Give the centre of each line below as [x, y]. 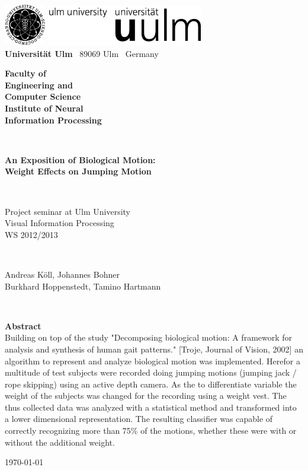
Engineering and [39, 85]
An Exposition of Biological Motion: [80, 159]
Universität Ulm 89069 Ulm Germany [82, 53]
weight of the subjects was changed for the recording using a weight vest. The [146, 396]
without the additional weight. [60, 442]
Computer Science [43, 96]
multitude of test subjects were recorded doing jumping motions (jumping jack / [151, 372]
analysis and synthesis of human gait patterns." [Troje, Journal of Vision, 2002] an [154, 349]
